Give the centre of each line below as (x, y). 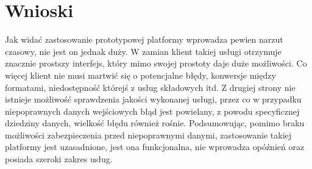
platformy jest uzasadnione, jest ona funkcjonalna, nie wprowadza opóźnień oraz (155, 147)
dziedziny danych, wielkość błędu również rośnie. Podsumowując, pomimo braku (155, 123)
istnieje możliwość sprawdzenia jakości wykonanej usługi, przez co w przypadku (153, 99)
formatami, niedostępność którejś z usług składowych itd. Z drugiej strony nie (150, 87)
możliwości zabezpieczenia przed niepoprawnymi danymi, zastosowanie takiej (148, 135)
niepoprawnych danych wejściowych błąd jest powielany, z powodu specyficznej (152, 111)
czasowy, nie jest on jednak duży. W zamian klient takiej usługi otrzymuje (143, 51)
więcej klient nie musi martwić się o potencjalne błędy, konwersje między (140, 75)
